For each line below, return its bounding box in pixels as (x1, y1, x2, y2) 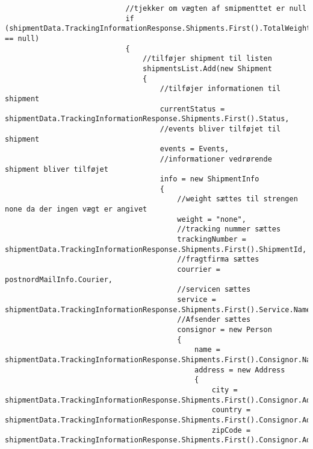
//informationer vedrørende (160, 154, 272, 163)
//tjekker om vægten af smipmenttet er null (125, 4, 307, 13)
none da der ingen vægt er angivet (5, 205, 147, 214)
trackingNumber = (177, 235, 246, 244)
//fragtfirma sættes (177, 255, 259, 264)
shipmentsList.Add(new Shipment (143, 64, 272, 73)
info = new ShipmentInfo (160, 175, 259, 184)
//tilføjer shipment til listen (143, 54, 272, 63)
